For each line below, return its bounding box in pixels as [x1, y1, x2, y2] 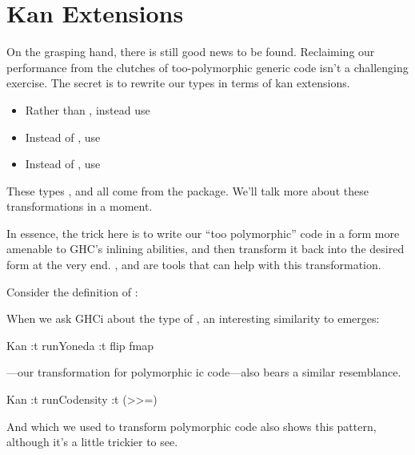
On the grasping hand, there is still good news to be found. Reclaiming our [6, 43, 375, 60]
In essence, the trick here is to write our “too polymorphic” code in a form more [6, 224, 400, 241]
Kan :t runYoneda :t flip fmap [6, 336, 154, 353]
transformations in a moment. [6, 198, 153, 215]
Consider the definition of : [6, 283, 138, 300]
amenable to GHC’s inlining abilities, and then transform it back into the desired [6, 240, 405, 257]
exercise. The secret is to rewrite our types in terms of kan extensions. [6, 74, 350, 91]
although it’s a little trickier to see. [6, 433, 178, 450]
